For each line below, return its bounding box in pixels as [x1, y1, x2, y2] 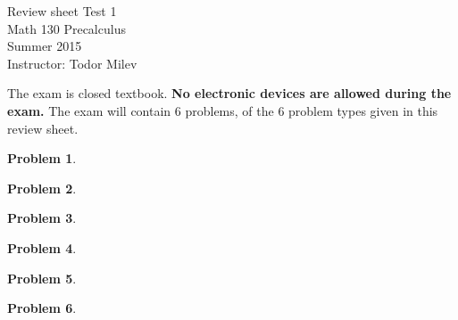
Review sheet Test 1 [7, 2, 117, 20]
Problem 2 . [7, 178, 77, 197]
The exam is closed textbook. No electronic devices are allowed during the [7, 84, 452, 103]
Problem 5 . [7, 268, 77, 287]
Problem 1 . [7, 149, 77, 168]
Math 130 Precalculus [7, 19, 126, 37]
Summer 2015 [7, 37, 82, 55]
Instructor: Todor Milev [7, 53, 137, 72]
